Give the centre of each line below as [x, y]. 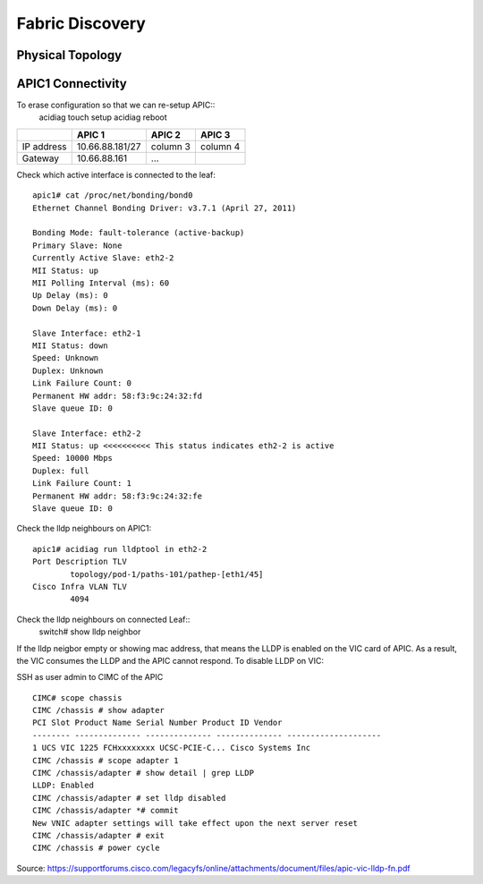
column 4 [220, 146]
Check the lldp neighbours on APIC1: [84, 529]
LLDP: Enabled [63, 786]
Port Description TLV [80, 562]
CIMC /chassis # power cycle [96, 848]
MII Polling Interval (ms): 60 [101, 283]
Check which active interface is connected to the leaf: [116, 174]
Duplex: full [61, 471]
